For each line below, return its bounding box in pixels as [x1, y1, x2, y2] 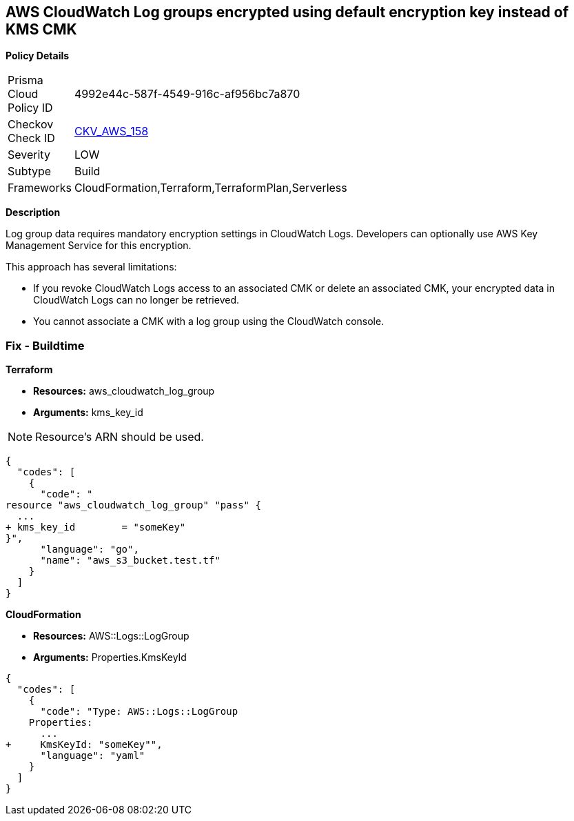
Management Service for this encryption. [6, 239, 192, 252]
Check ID [8, 131, 55, 146]
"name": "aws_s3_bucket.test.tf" [40, 555, 221, 566]
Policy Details [6, 50, 70, 62]
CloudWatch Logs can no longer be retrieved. [33, 294, 240, 306]
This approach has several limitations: [6, 261, 177, 273]
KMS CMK [6, 21, 77, 38]
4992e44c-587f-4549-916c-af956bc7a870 [74, 87, 300, 101]
